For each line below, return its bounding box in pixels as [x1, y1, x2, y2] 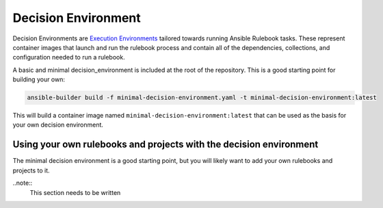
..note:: [12, 179, 33, 187]
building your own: [12, 75, 65, 83]
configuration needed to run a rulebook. [12, 53, 126, 62]
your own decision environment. [12, 120, 104, 129]
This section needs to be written [29, 188, 121, 196]
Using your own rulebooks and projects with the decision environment [12, 139, 319, 151]
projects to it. [12, 166, 51, 174]
